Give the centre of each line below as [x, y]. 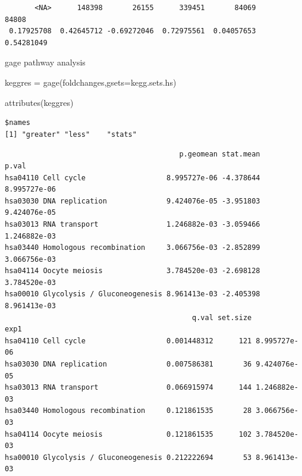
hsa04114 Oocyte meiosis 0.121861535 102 [128, 434]
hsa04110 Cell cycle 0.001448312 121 [128, 341]
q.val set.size [222, 317]
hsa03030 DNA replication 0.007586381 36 [128, 364]
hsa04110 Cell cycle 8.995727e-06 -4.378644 [133, 178]
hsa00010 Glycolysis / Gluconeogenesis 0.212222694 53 [128, 457]
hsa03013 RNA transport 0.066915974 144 [128, 388]
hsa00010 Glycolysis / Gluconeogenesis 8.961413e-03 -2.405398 [133, 294]
